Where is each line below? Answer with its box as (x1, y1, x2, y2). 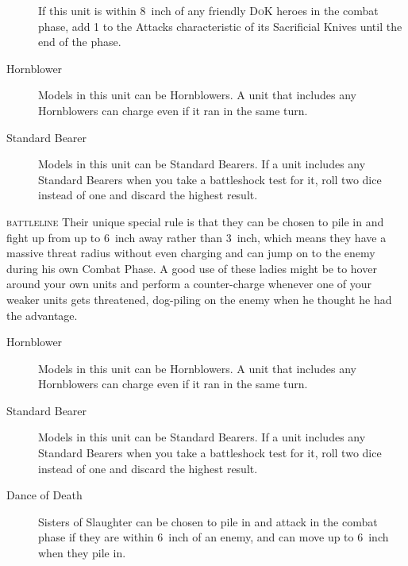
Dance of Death (6, 487, 83, 503)
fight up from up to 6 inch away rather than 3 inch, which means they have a (6, 229, 387, 245)
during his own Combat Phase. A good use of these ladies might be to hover (6, 260, 377, 276)
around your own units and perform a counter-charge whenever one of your (6, 275, 372, 292)
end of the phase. (38, 33, 121, 50)
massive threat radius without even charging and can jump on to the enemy (6, 244, 375, 261)
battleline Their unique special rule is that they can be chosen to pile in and (6, 213, 384, 229)
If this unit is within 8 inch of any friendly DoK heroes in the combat (38, 2, 379, 18)
